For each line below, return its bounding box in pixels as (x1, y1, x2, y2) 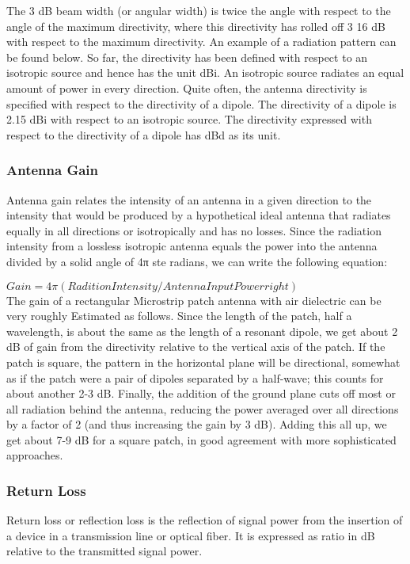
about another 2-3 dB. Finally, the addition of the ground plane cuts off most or (6, 385, 396, 402)
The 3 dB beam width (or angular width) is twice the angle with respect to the (6, 2, 391, 18)
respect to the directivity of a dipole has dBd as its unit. (6, 126, 281, 143)
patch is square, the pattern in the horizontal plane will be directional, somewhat (6, 353, 401, 370)
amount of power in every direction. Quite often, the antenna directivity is (6, 79, 367, 96)
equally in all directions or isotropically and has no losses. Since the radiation (6, 222, 382, 238)
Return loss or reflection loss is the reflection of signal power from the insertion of (6, 512, 403, 528)
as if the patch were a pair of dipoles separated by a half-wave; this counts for (6, 369, 384, 386)
